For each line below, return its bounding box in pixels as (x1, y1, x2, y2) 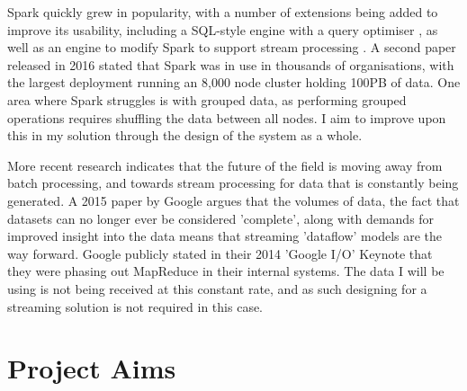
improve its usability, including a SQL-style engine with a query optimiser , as (7, 20, 438, 39)
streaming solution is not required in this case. (7, 297, 264, 315)
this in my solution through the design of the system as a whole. (7, 126, 363, 145)
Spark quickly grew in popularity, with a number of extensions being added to (7, 3, 438, 21)
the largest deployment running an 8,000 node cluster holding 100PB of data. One (7, 73, 461, 92)
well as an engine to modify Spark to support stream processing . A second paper (7, 38, 456, 57)
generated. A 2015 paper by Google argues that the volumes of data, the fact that (7, 191, 460, 209)
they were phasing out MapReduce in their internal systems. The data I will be (7, 262, 445, 280)
